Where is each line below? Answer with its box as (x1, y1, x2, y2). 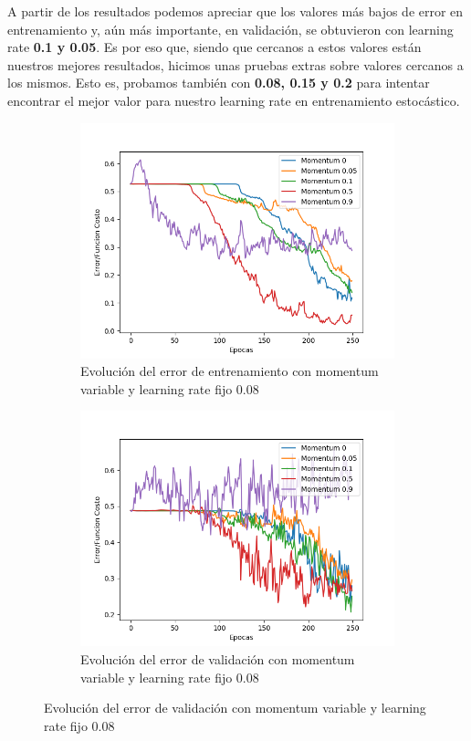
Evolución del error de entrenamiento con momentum (80, 361, 379, 381)
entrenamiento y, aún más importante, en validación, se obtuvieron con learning (7, 19, 454, 38)
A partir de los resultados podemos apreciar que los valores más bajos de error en (7, 2, 464, 20)
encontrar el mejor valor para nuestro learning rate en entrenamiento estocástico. (7, 90, 460, 110)
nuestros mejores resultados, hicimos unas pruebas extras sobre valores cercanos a (7, 55, 464, 74)
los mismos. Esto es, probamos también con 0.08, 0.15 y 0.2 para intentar (7, 73, 430, 92)
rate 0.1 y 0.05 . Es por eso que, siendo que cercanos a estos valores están (7, 37, 422, 57)
